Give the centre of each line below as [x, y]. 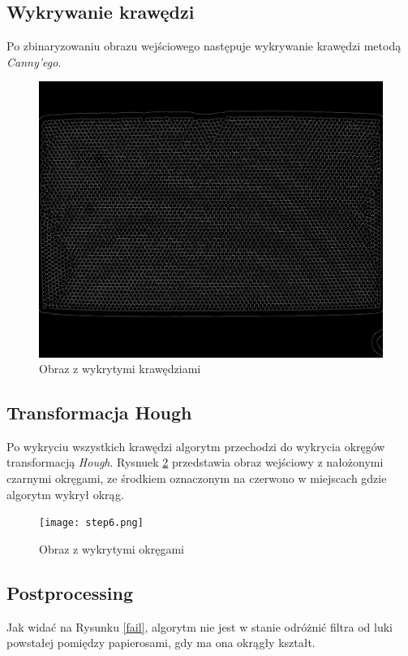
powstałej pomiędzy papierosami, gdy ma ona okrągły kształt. [161, 643]
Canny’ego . [34, 61]
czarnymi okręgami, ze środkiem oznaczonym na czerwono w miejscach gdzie [197, 478]
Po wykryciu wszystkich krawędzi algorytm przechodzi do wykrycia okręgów [196, 446]
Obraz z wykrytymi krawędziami [120, 369]
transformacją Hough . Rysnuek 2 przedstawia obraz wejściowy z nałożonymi [195, 462]
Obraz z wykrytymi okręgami [112, 548]
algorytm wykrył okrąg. [65, 494]
